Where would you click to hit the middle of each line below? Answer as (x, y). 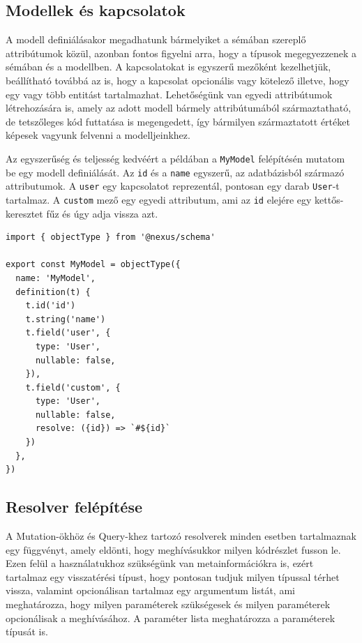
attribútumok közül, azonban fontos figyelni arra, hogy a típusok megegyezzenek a (181, 53)
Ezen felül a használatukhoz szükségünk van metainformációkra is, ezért (160, 563)
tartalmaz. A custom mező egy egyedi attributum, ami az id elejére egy (159, 199)
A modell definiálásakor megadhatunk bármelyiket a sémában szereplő (156, 39)
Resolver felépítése (74, 507)
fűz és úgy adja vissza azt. (102, 213)
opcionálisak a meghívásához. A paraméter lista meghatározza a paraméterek (171, 618)
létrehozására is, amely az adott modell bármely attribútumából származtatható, (179, 108)
